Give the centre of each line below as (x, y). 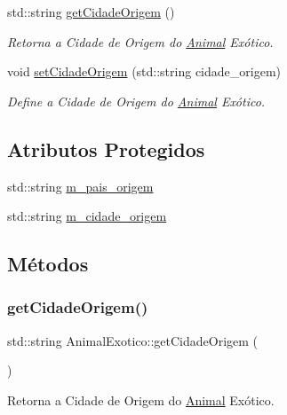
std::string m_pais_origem (80, 186)
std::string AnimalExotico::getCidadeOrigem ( (133, 340)
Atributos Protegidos (106, 149)
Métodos (48, 264)
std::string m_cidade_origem (87, 216)
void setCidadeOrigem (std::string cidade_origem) (144, 71)
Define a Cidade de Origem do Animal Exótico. (136, 101)
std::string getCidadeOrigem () (91, 12)
